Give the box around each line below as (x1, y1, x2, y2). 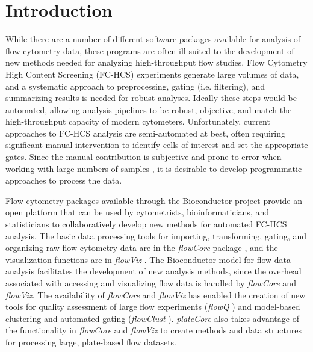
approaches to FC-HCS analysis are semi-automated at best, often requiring (5, 126, 286, 139)
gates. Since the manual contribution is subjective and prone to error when (5, 150, 282, 163)
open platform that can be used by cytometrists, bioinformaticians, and (5, 206, 269, 218)
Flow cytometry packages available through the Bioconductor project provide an (5, 194, 303, 206)
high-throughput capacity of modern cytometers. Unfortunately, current (5, 115, 270, 128)
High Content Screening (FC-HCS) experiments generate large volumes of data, (5, 67, 299, 80)
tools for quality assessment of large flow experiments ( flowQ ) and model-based (5, 300, 300, 313)
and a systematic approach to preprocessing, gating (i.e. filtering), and (5, 79, 265, 92)
